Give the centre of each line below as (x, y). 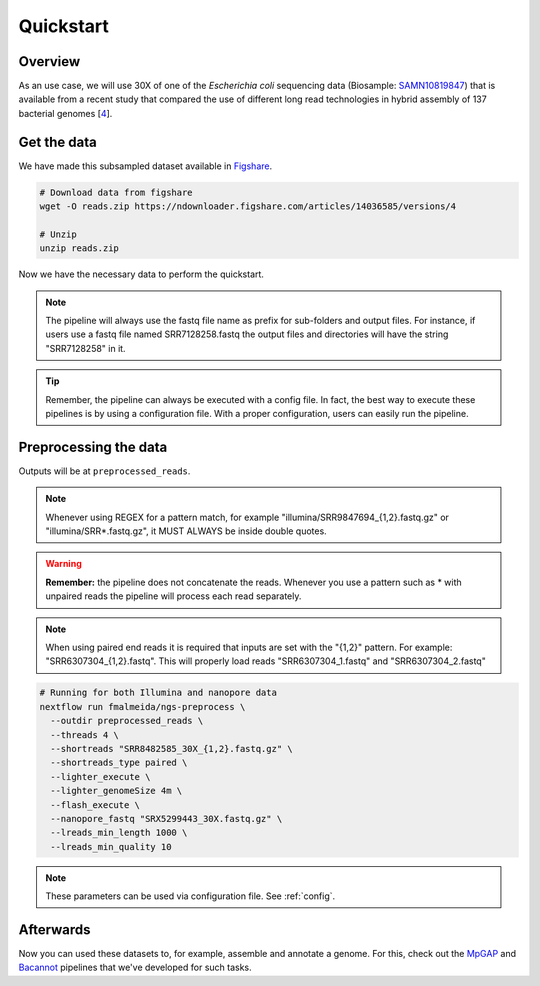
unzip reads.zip (79, 248)
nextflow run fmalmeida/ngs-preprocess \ (142, 706)
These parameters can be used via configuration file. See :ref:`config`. (190, 896)
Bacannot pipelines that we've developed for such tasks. (135, 967)
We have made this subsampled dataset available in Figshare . (145, 166)
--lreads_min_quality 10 (111, 846)
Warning (63, 564)
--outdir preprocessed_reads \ (127, 721)
